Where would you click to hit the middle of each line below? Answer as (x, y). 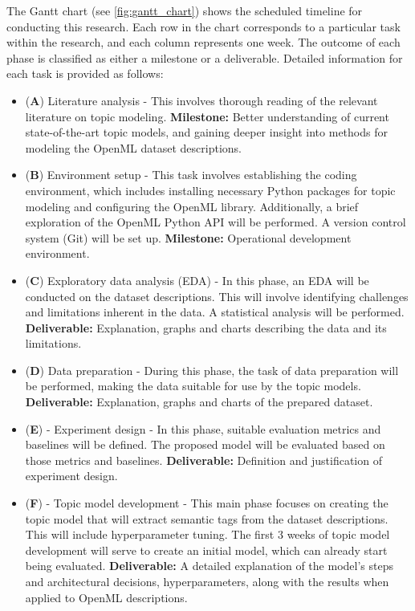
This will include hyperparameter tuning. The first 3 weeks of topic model (207, 534)
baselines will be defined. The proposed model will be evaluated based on (205, 444)
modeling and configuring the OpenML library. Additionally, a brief (192, 206)
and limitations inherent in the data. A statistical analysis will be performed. (215, 312)
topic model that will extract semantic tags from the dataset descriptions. (207, 518)
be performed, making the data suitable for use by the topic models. (193, 386)
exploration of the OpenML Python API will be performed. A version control (216, 222)
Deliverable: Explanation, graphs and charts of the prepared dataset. (199, 402)
